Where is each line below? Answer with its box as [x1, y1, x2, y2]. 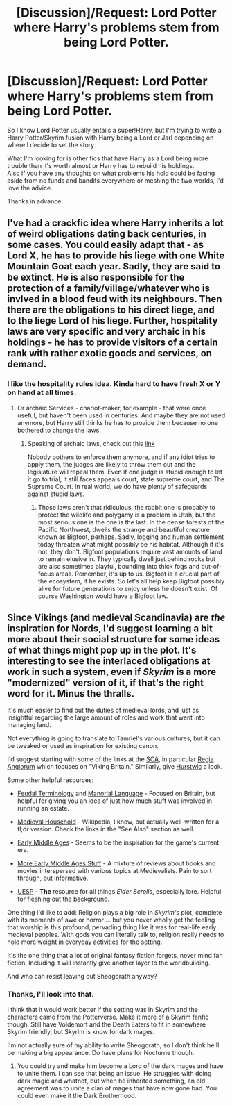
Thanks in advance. [7, 197, 64, 206]
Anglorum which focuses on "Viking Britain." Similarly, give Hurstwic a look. [7, 763, 223, 771]
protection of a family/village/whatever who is [7, 283, 210, 294]
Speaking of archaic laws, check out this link [27, 439, 155, 447]
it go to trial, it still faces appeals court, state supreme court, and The [27, 474, 225, 483]
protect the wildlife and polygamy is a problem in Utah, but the [37, 510, 216, 519]
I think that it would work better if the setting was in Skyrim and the [7, 1005, 199, 1013]
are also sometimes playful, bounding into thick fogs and [37, 562, 200, 570]
